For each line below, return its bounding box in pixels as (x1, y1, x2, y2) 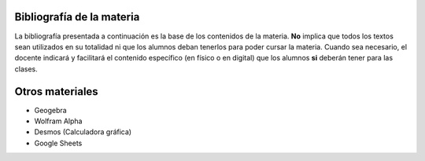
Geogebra (34, 105, 67, 115)
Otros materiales (14, 85, 98, 98)
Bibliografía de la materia (14, 10, 140, 24)
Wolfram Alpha (34, 116, 83, 126)
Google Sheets (34, 138, 83, 148)
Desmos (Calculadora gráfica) (34, 127, 132, 137)
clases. (14, 64, 39, 74)
